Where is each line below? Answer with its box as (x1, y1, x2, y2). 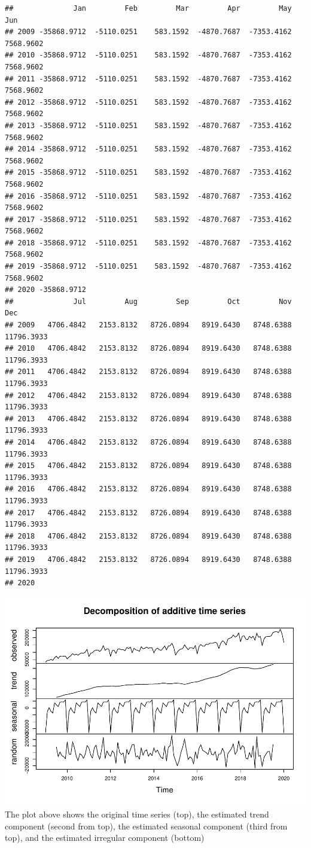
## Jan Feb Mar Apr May (5, 4, 292, 13)
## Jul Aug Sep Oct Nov (5, 297, 292, 306)
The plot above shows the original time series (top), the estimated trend (5, 808, 269, 820)
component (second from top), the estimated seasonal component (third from (5, 819, 288, 832)
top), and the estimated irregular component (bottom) (5, 831, 205, 844)
